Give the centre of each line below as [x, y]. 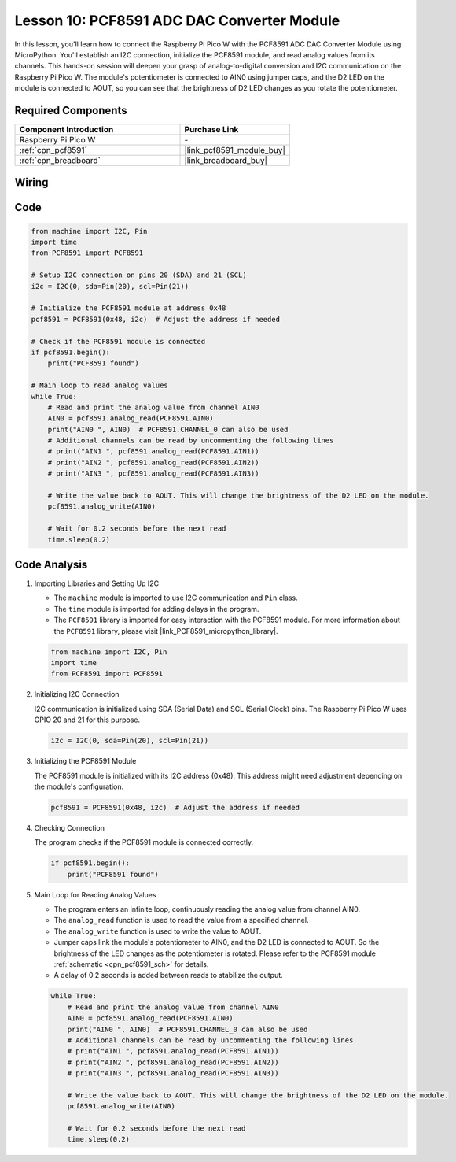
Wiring [31, 182]
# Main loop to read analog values [99, 385]
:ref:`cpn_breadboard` [60, 161]
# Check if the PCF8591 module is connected [118, 341]
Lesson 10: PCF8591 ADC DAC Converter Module [177, 20]
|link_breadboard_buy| [226, 161]
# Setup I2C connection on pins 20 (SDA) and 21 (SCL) [139, 275]
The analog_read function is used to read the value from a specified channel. [181, 920]
